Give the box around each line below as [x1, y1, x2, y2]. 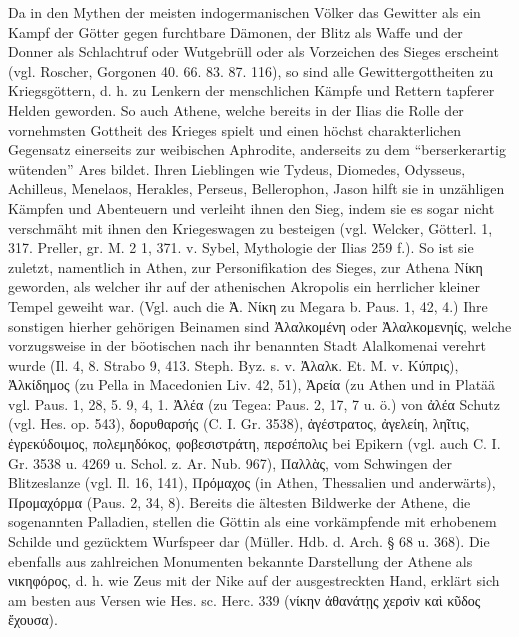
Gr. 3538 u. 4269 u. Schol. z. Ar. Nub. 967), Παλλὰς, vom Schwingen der [8, 452, 452, 473]
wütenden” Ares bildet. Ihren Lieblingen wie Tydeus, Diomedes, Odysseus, [8, 158, 466, 179]
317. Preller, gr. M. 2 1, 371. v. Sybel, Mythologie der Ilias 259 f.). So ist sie [8, 237, 474, 258]
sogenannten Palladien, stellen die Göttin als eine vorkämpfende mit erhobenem [8, 511, 497, 532]
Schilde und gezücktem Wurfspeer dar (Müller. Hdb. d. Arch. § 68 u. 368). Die [8, 531, 490, 552]
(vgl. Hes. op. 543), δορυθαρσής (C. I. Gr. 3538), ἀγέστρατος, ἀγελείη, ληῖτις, [8, 413, 470, 434]
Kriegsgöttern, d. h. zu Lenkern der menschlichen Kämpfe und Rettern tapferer [8, 80, 495, 101]
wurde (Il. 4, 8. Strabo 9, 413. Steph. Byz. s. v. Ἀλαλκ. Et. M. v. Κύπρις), [8, 354, 459, 375]
